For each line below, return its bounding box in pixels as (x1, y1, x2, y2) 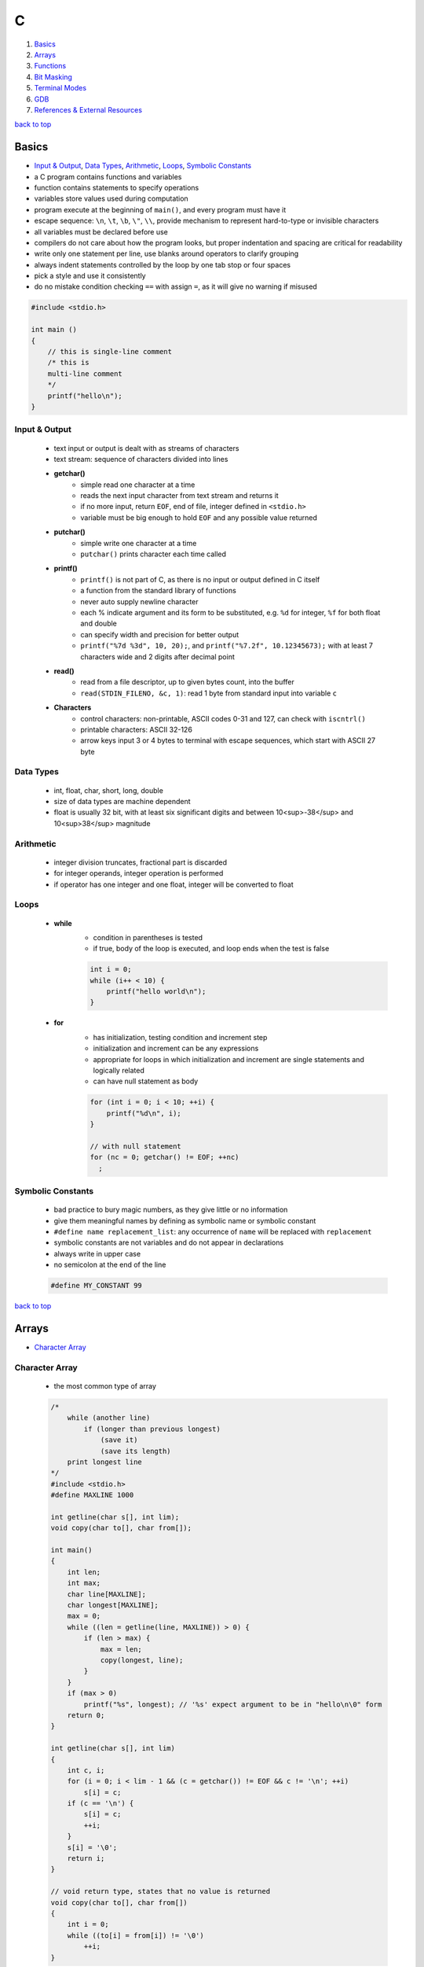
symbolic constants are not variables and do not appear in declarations (53, 1238, 284, 1247)
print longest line (67, 1457, 143, 1467)
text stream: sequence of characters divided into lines (53, 454, 228, 463)
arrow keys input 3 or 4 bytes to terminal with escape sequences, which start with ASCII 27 (80, 736, 376, 745)
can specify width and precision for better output (80, 629, 239, 639)
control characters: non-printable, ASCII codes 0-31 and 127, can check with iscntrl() (80, 714, 367, 723)
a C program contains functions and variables (34, 172, 182, 181)
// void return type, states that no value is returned (50, 1887, 271, 1896)
